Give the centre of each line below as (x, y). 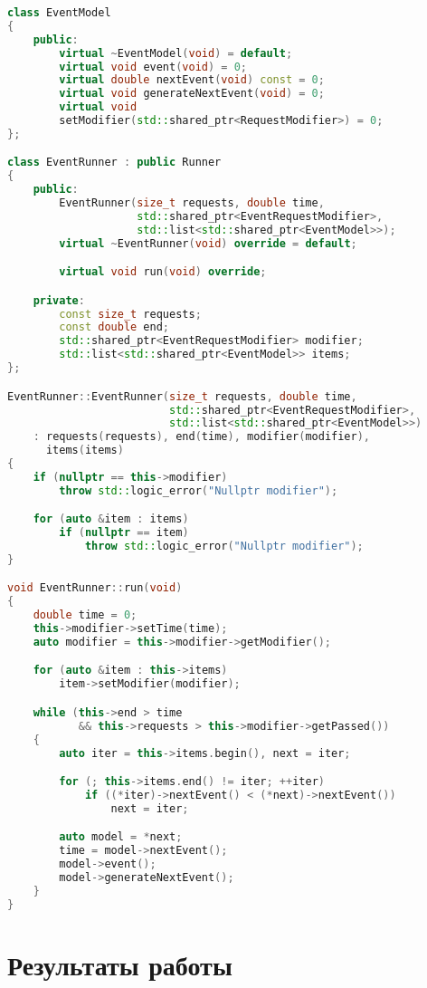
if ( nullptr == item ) (124, 533)
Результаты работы (120, 964)
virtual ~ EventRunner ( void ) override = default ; (208, 243)
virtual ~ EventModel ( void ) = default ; (176, 53)
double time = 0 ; (85, 615)
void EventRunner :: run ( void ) (95, 588)
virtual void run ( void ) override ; (163, 272)
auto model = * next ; (121, 837)
